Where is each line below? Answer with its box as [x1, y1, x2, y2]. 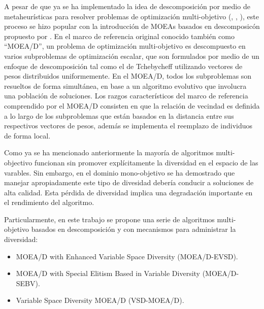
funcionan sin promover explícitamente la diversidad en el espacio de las [34, 157, 258, 167]
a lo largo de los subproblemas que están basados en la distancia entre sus [4, 110, 234, 121]
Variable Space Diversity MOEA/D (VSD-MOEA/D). [16, 295, 184, 305]
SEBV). [16, 278, 40, 288]
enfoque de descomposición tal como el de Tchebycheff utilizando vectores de [4, 60, 243, 71]
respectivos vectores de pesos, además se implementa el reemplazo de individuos [4, 120, 253, 131]
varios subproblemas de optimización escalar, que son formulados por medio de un [4, 50, 259, 61]
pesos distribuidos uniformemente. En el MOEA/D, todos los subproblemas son [4, 71, 252, 81]
